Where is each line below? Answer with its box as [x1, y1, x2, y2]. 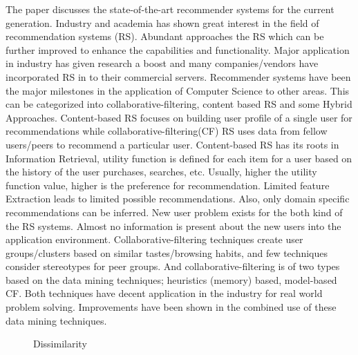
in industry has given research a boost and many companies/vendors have [6, 56, 319, 70]
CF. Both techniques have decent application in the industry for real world [6, 286, 323, 300]
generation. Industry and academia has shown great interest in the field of [6, 15, 319, 30]
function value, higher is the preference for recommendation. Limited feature [6, 177, 330, 192]
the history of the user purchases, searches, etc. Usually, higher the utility [6, 164, 317, 179]
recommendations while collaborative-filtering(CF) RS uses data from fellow [6, 124, 328, 138]
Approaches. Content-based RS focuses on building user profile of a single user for [6, 110, 352, 124]
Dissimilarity [33, 336, 87, 351]
